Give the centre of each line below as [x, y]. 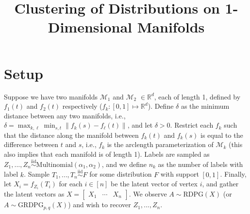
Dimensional [90, 27]
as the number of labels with [200, 164]
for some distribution [121, 174]
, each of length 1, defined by [197, 96]
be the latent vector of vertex [154, 184]
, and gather [220, 184]
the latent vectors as [34, 194]
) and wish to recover [100, 205]
